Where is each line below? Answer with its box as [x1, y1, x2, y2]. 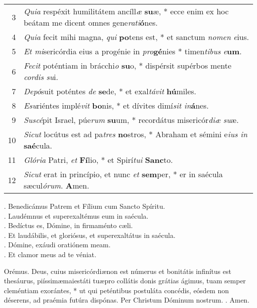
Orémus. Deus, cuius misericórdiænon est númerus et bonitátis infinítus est [4, 266, 231, 276]
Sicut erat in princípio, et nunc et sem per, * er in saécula [24, 168, 223, 180]
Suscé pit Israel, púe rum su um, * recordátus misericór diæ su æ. [24, 114, 239, 125]
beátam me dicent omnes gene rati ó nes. [24, 17, 158, 28]
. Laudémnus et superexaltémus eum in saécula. [4, 210, 149, 221]
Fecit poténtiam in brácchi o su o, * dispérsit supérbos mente [24, 60, 232, 71]
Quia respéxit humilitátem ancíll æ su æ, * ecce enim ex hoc [24, 5, 229, 17]
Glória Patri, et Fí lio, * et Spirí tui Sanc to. [24, 154, 173, 165]
